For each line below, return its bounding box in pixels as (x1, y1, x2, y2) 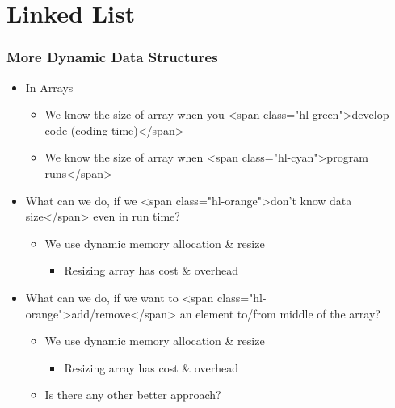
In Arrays (25, 78, 74, 95)
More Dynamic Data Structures (6, 47, 218, 67)
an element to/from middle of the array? (179, 305, 380, 322)
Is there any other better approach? (44, 386, 221, 403)
